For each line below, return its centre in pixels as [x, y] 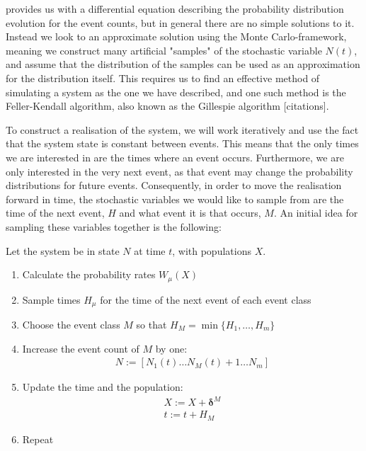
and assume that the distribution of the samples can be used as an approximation [183, 64]
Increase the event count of [81, 348]
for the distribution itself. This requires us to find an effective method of [163, 78]
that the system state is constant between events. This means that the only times [182, 143]
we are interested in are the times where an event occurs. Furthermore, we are [175, 157]
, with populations [212, 250]
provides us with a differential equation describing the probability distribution [175, 8]
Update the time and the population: [103, 387]
